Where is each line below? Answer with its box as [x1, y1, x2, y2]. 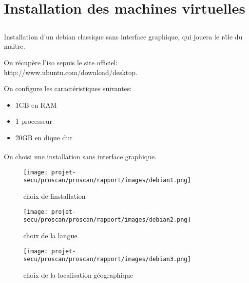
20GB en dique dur [15, 132, 73, 142]
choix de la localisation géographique [23, 269, 133, 280]
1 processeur [15, 116, 53, 126]
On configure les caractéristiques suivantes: [4, 83, 132, 94]
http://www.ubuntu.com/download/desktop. [4, 67, 137, 77]
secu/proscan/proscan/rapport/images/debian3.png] [23, 256, 191, 263]
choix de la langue [23, 230, 77, 240]
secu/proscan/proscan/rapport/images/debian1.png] [23, 177, 191, 184]
